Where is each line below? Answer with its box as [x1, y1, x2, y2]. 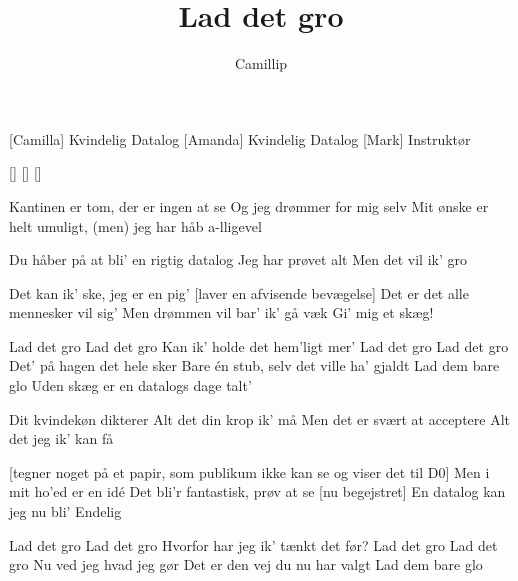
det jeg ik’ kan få [9, 428, 114, 449]
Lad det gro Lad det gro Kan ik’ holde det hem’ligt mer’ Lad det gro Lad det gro [9, 335, 509, 356]
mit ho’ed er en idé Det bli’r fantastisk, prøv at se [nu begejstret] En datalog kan [9, 481, 506, 502]
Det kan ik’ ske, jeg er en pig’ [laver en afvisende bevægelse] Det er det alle [9, 282, 469, 303]
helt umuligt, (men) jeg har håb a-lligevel [9, 215, 262, 236]
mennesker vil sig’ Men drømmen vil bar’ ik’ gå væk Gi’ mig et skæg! [9, 302, 434, 323]
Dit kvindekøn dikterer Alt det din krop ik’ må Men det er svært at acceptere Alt [9, 408, 511, 429]
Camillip [234, 53, 288, 74]
